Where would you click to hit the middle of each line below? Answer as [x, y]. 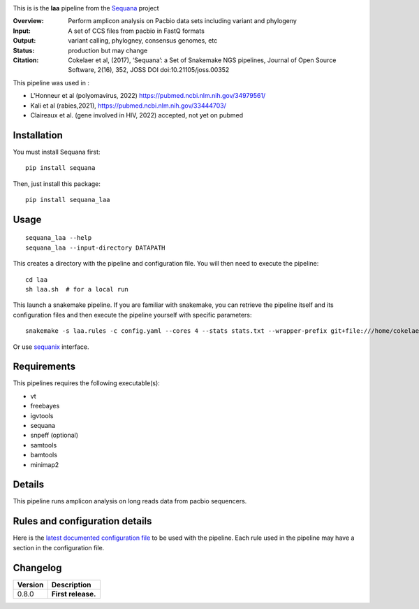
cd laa [37, 279]
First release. [74, 594]
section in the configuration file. [59, 547]
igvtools [42, 415]
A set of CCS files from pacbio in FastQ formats [137, 31]
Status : [24, 50]
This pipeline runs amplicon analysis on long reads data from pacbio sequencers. [130, 501]
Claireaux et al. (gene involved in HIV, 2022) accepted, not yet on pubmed [137, 115]
